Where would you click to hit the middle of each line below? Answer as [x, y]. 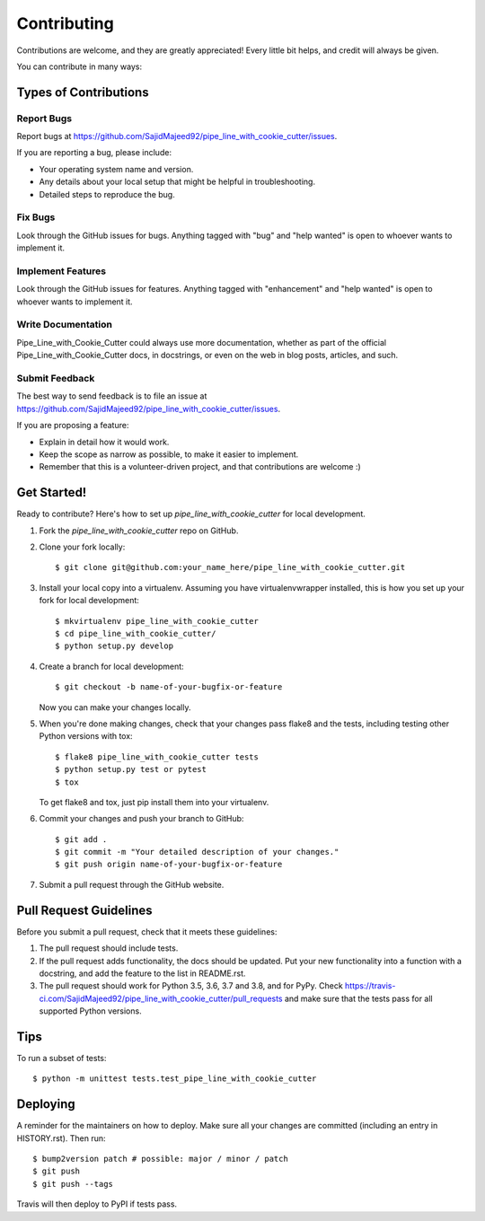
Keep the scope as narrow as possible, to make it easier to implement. [169, 454]
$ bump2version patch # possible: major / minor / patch [161, 1159]
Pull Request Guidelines [84, 910]
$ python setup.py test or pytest [131, 769]
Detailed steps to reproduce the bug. [107, 194]
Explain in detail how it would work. [104, 442]
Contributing [65, 23]
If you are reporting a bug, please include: [94, 153]
